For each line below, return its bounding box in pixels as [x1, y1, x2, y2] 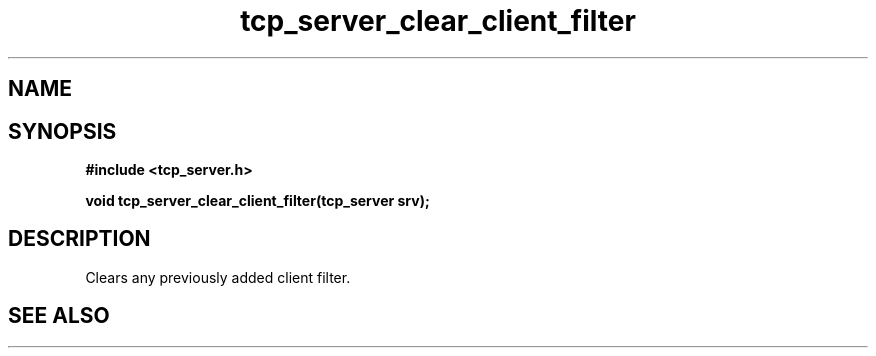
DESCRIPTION [8, 226, 151, 252]
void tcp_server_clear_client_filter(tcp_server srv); [85, 192, 430, 210]
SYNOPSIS [8, 118, 117, 144]
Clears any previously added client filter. [85, 268, 351, 286]
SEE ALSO [8, 303, 110, 329]
